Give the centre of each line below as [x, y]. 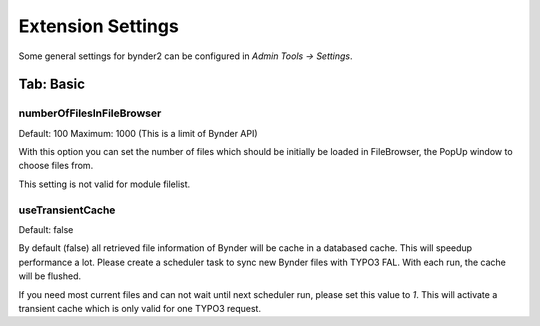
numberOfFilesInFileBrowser [90, 113]
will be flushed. [50, 276]
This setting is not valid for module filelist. [104, 184]
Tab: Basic [51, 84]
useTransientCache [67, 210]
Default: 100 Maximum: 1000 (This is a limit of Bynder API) [138, 133]
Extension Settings [98, 26]
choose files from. [56, 166]
